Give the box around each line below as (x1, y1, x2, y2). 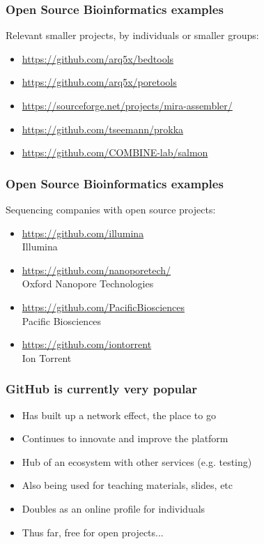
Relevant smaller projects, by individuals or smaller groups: (6, 28, 259, 43)
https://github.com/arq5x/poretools (22, 75, 177, 89)
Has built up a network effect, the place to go (22, 407, 216, 422)
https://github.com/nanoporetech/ (22, 262, 171, 277)
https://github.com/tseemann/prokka (22, 121, 184, 136)
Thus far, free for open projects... (22, 524, 164, 539)
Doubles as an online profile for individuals (22, 501, 205, 515)
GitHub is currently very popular (6, 380, 198, 398)
